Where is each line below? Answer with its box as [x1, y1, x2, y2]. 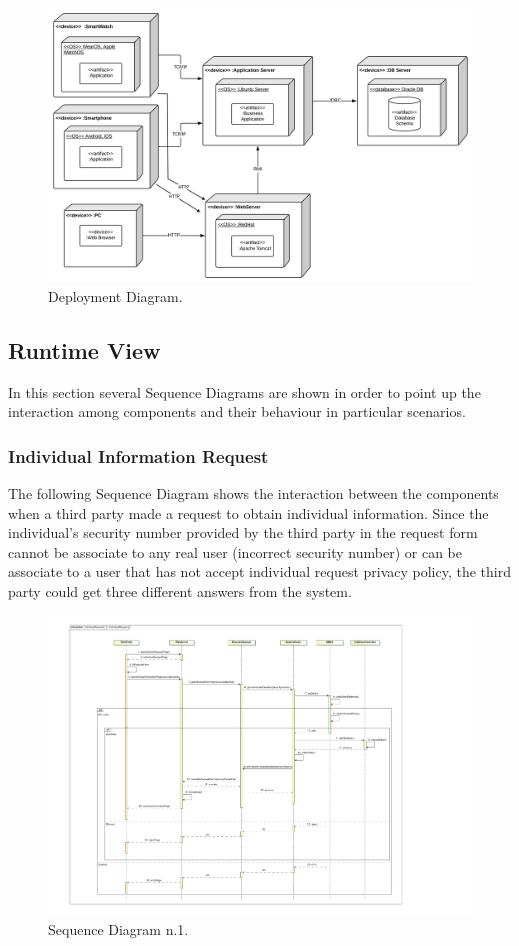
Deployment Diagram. [48, 285, 183, 306]
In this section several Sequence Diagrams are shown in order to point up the [8, 381, 481, 402]
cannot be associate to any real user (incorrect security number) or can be [8, 541, 462, 562]
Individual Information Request [8, 443, 269, 468]
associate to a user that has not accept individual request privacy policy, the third [8, 561, 512, 582]
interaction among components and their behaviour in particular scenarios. [8, 401, 466, 422]
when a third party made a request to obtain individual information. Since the [8, 502, 489, 523]
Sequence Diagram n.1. [48, 918, 189, 939]
